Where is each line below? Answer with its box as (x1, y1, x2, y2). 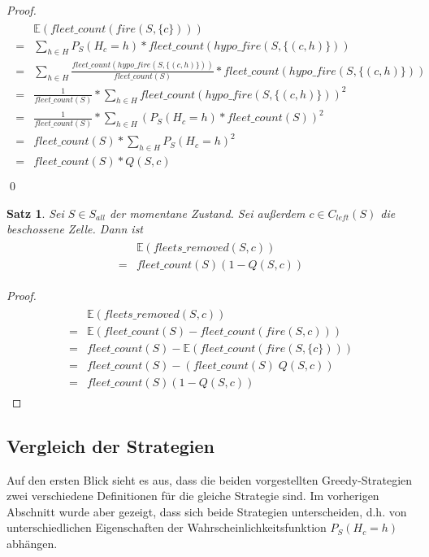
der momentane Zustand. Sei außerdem (109, 204, 305, 221)
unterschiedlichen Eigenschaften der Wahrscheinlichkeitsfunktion (6, 519, 327, 536)
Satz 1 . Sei (6, 204, 64, 221)
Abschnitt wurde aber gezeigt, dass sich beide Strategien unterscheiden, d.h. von (6, 503, 407, 520)
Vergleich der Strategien (6, 433, 215, 458)
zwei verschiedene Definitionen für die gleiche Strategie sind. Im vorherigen (6, 487, 379, 504)
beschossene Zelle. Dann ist (6, 220, 144, 237)
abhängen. (6, 535, 58, 552)
